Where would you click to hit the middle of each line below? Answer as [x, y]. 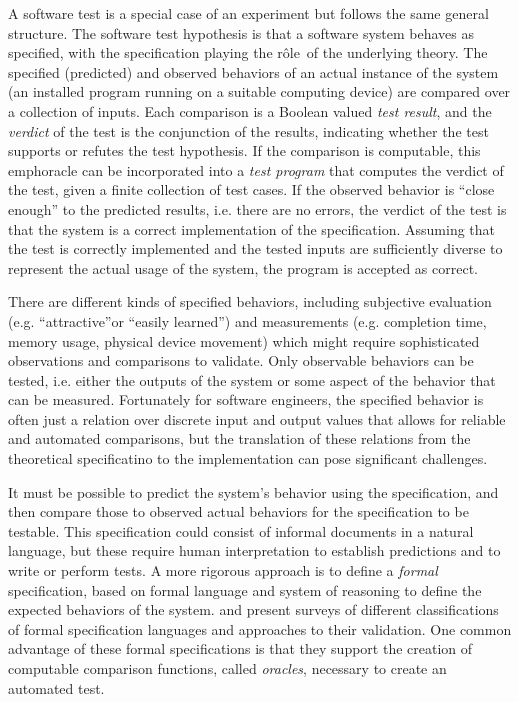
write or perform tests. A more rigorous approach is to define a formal [223, 570]
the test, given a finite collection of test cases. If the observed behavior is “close [251, 189]
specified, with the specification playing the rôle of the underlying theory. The [248, 52]
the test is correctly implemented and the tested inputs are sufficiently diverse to [255, 248]
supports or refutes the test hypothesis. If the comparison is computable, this [244, 150]
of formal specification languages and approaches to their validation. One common [260, 628]
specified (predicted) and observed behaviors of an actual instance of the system [253, 71]
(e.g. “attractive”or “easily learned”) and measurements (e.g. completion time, [247, 320]
